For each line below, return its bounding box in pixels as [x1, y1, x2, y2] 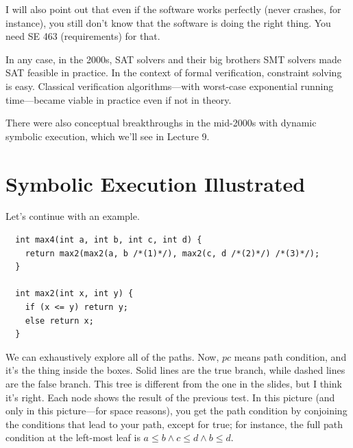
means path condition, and [234, 349, 347, 363]
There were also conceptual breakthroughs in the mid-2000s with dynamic [5, 115, 317, 130]
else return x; [25, 315, 94, 326]
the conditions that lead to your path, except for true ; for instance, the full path [5, 416, 343, 431]
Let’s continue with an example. [5, 209, 140, 223]
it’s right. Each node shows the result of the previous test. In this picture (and [5, 390, 335, 404]
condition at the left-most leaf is [5, 430, 141, 445]
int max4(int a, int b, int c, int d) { [15, 235, 202, 245]
